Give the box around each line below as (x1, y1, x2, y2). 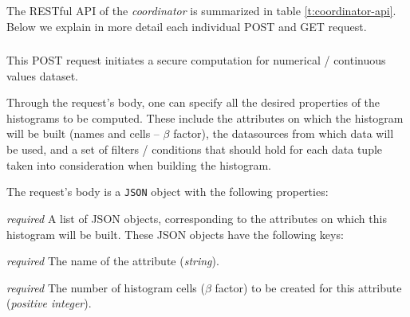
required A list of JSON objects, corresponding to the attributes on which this (6, 209, 387, 226)
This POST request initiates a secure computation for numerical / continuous (6, 52, 386, 68)
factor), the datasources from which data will (173, 125, 394, 142)
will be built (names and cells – (6, 125, 160, 142)
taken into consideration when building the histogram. (6, 156, 271, 173)
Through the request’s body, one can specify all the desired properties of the (6, 94, 380, 111)
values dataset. (6, 67, 78, 84)
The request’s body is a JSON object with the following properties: (6, 183, 329, 200)
